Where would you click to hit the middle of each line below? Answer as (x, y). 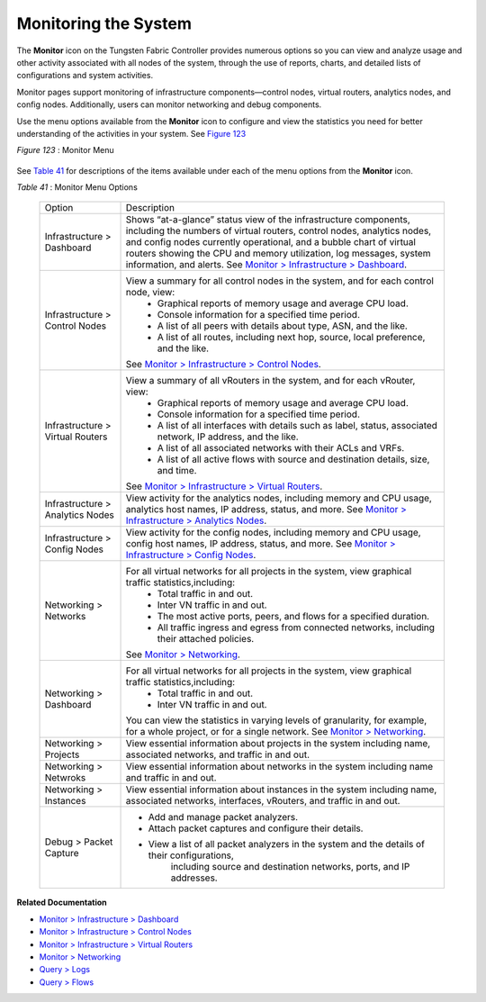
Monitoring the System (104, 23)
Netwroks (65, 778)
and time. (177, 471)
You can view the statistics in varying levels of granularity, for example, (276, 720)
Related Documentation (62, 903)
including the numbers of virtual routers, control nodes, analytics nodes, (279, 231)
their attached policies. (206, 639)
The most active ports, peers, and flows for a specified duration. (293, 617)
